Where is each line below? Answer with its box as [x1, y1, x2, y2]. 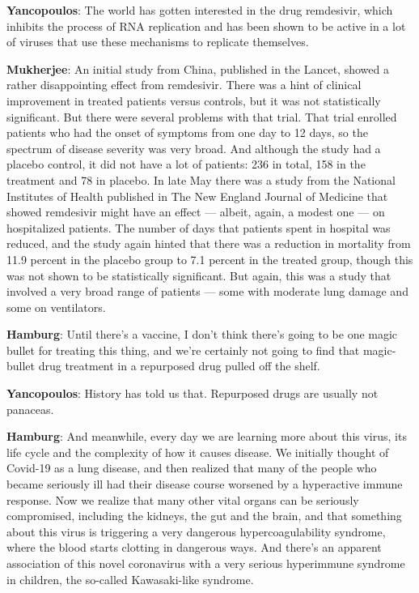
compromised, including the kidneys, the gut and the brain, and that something [6, 507, 402, 524]
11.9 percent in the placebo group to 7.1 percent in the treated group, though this [6, 250, 413, 267]
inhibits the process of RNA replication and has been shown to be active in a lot [6, 17, 406, 34]
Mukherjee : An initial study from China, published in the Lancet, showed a [6, 60, 389, 77]
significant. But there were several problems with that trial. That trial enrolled [6, 108, 397, 125]
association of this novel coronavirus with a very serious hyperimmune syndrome [6, 555, 405, 571]
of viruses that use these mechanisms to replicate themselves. [6, 33, 309, 50]
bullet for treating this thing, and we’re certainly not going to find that [6, 341, 360, 358]
